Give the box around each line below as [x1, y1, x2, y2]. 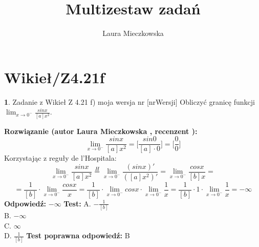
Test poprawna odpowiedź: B [26, 230, 130, 241]
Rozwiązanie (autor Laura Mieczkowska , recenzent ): [4, 125, 198, 136]
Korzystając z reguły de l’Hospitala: [4, 153, 117, 163]
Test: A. [63, 198, 91, 208]
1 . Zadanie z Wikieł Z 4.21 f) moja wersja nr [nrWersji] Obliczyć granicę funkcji [4, 96, 255, 107]
